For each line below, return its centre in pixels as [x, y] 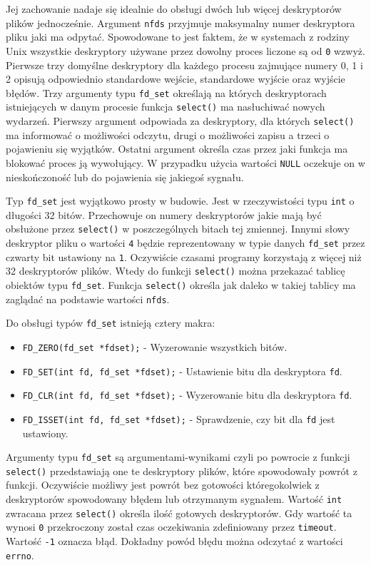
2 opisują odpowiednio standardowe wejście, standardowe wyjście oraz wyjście [176, 79]
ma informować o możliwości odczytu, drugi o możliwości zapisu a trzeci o [168, 134]
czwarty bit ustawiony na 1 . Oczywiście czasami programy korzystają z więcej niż [184, 256]
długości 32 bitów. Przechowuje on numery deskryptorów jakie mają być [164, 214]
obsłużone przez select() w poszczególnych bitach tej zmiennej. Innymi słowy [178, 229]
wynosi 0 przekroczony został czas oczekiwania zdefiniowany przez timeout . [171, 527]
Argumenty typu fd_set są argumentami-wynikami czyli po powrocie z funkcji [178, 457]
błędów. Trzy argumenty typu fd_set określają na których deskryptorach [166, 92]
